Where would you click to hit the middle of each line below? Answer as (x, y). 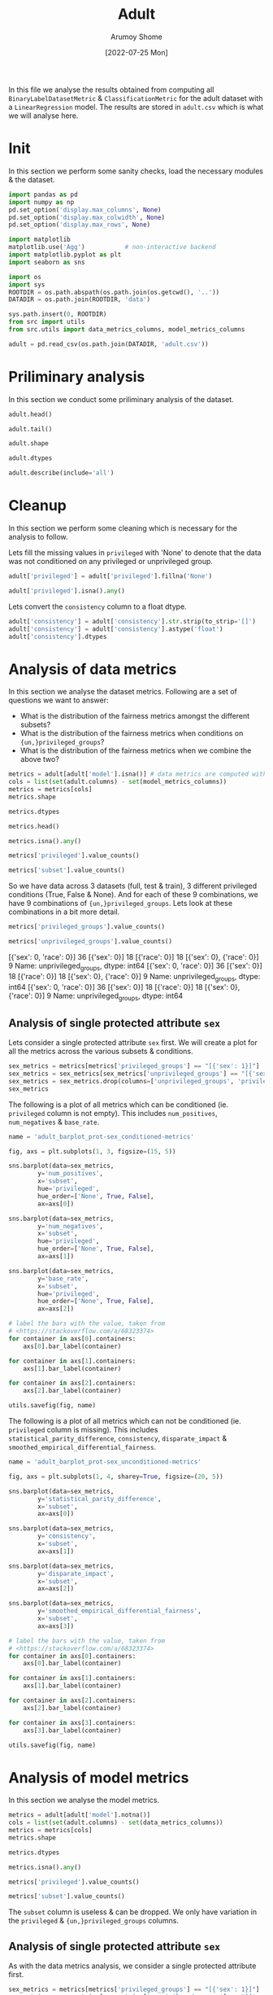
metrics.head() (34, 826)
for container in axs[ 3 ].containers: (72, 1722)
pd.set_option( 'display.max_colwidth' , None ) (87, 217)
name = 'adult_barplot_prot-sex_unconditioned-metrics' (105, 1462)
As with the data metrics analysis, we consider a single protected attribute (132, 1966)
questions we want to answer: (58, 700)
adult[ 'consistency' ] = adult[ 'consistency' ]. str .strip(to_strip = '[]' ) (132, 621)
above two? (39, 759)
